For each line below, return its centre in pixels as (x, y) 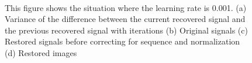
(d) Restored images (41, 52)
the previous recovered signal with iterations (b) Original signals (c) (126, 30)
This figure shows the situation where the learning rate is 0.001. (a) (126, 7)
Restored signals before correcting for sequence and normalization (122, 41)
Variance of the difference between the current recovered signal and (125, 19)
